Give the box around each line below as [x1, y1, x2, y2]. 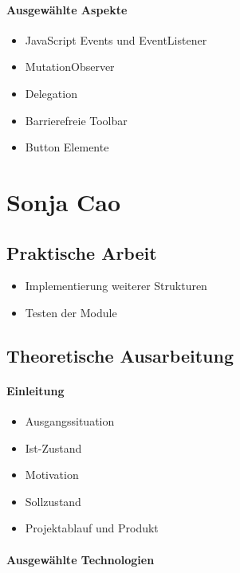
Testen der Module [25, 304, 117, 320]
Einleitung [6, 382, 65, 398]
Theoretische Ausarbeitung [6, 343, 234, 367]
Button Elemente [25, 139, 109, 155]
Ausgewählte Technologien [6, 551, 155, 567]
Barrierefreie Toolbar [25, 112, 128, 128]
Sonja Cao [6, 185, 121, 218]
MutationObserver [25, 58, 115, 75]
